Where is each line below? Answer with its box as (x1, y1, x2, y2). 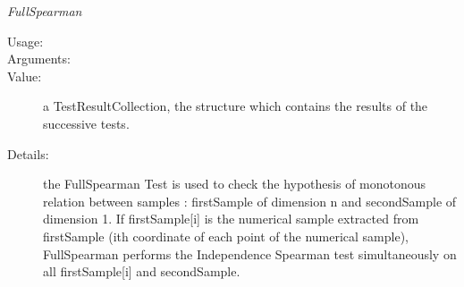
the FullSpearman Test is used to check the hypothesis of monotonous (43, 174, 426, 193)
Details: (7, 144, 49, 163)
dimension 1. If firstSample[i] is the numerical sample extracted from (43, 209, 419, 228)
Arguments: (7, 49, 71, 68)
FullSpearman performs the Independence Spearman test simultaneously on (43, 244, 457, 263)
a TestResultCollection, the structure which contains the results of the (43, 97, 428, 115)
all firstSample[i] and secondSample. (43, 262, 240, 281)
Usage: (7, 31, 44, 50)
